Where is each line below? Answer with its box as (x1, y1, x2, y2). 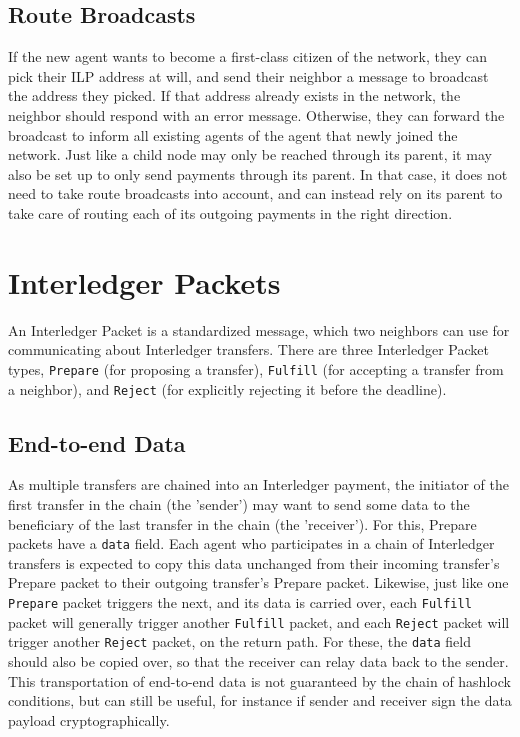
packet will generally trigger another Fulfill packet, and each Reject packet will (8, 611, 510, 632)
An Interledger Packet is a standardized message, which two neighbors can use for (8, 319, 510, 340)
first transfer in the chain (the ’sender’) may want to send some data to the (8, 493, 470, 514)
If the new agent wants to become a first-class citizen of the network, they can (8, 46, 488, 67)
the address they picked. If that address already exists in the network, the (8, 85, 461, 106)
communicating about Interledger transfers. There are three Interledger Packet (8, 339, 489, 360)
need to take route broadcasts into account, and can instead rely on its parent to (8, 183, 503, 204)
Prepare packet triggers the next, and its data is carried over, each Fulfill (8, 592, 472, 612)
